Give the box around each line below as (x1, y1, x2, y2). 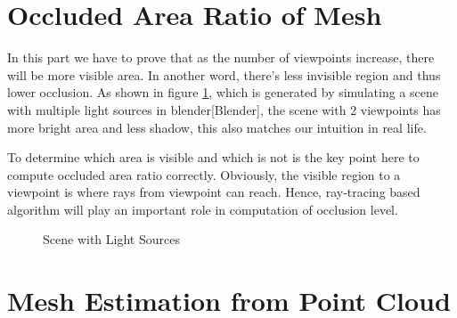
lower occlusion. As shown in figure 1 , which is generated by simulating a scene (7, 83, 438, 102)
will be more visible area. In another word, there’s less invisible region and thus (7, 65, 441, 84)
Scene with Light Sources (43, 230, 180, 249)
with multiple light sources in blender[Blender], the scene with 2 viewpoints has (7, 100, 441, 118)
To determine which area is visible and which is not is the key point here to (7, 148, 420, 167)
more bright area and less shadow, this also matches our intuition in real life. (7, 118, 427, 136)
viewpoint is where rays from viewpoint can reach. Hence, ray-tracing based (7, 183, 420, 201)
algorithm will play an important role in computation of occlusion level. (7, 200, 398, 218)
